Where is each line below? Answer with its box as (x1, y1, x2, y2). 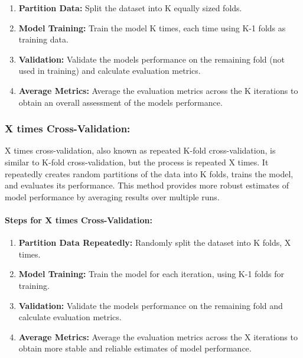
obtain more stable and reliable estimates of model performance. (18, 342, 252, 354)
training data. (18, 33, 69, 45)
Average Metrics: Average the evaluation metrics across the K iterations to (18, 84, 298, 96)
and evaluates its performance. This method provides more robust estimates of (5, 179, 289, 191)
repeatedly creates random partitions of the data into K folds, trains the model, (5, 167, 294, 180)
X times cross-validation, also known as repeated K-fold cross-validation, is (5, 144, 276, 157)
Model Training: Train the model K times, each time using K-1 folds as (18, 21, 286, 34)
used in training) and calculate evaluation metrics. (18, 64, 201, 77)
